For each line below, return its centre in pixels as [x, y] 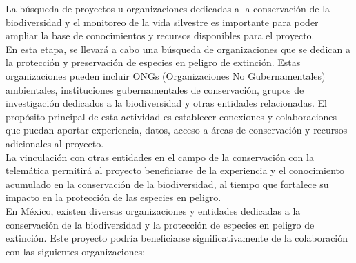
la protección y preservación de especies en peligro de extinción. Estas [153, 62]
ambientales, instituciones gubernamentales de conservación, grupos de [155, 89]
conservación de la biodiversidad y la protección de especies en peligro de [160, 224]
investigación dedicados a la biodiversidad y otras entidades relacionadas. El [166, 103]
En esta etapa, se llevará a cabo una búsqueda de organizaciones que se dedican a [178, 49]
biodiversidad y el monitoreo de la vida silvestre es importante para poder [162, 22]
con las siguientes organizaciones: [76, 251]
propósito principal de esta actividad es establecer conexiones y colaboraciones [171, 116]
